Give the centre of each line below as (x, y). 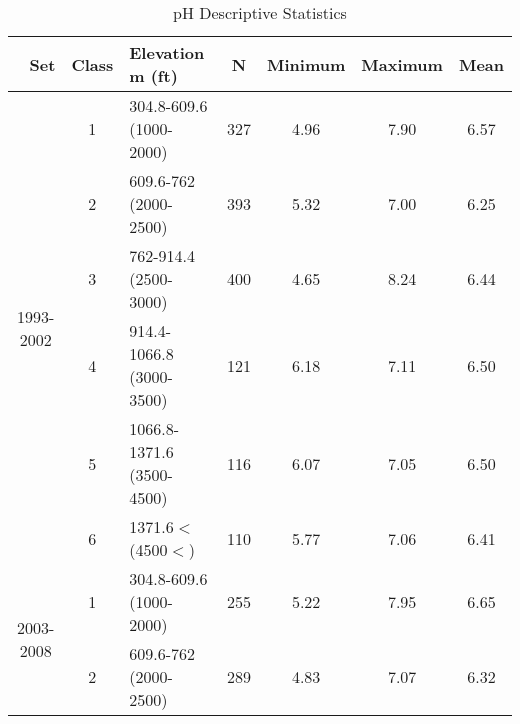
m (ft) (153, 75)
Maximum (402, 64)
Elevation (167, 52)
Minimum (306, 64)
